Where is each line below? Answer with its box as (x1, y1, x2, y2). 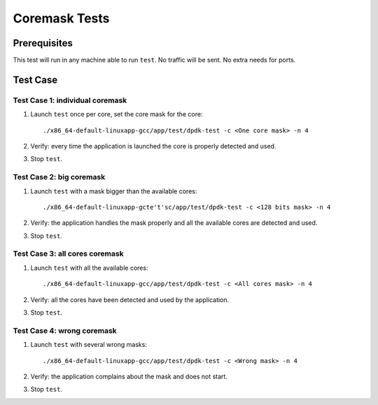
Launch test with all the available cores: (30, 263, 148, 272)
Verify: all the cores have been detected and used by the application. (30, 295, 230, 304)
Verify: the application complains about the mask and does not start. (30, 372, 227, 380)
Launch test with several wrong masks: (30, 341, 147, 349)
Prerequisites (13, 37, 73, 49)
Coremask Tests (13, 11, 110, 26)
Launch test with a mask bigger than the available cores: (30, 186, 197, 195)
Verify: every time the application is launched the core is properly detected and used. (30, 142, 276, 150)
